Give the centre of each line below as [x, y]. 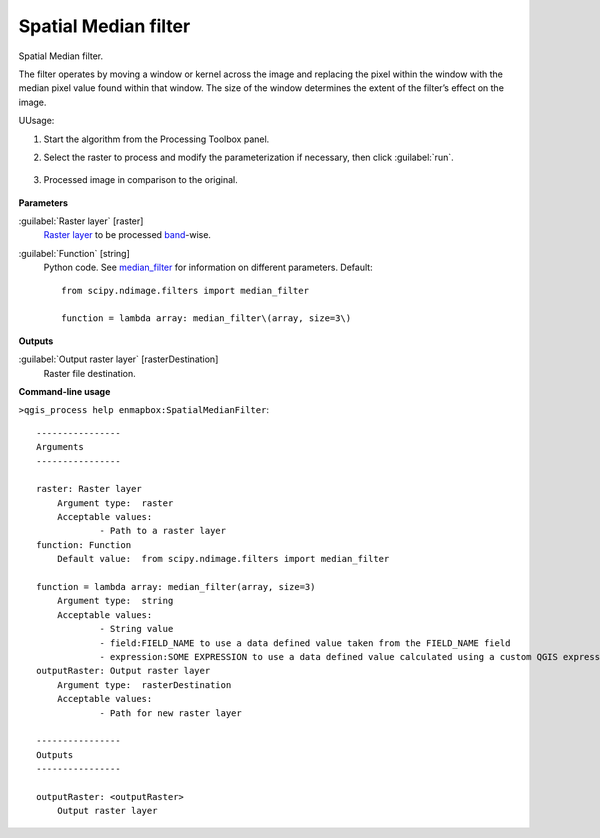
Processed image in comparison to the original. [141, 180]
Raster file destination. [89, 373]
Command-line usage [64, 391]
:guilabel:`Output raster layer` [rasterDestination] [118, 359]
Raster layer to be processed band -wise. [127, 235]
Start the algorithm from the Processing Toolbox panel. [156, 139]
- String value [136, 629]
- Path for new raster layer [170, 713]
